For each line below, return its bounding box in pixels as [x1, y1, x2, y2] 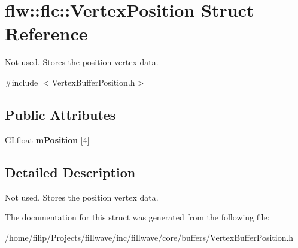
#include [5, 75, 38, 88]
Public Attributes [5, 105, 116, 123]
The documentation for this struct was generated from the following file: [5, 211, 270, 223]
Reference [5, 21, 88, 46]
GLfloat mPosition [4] [5, 133, 90, 146]
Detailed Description [5, 162, 136, 181]
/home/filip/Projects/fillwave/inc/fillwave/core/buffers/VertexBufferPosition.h [5, 231, 294, 243]
